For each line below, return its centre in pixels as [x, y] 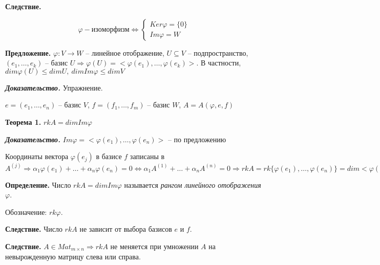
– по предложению [197, 139]
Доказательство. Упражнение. [54, 87]
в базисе [109, 156]
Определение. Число [38, 184]
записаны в [147, 156]
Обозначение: [26, 212]
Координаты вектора [37, 156]
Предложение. [28, 52]
